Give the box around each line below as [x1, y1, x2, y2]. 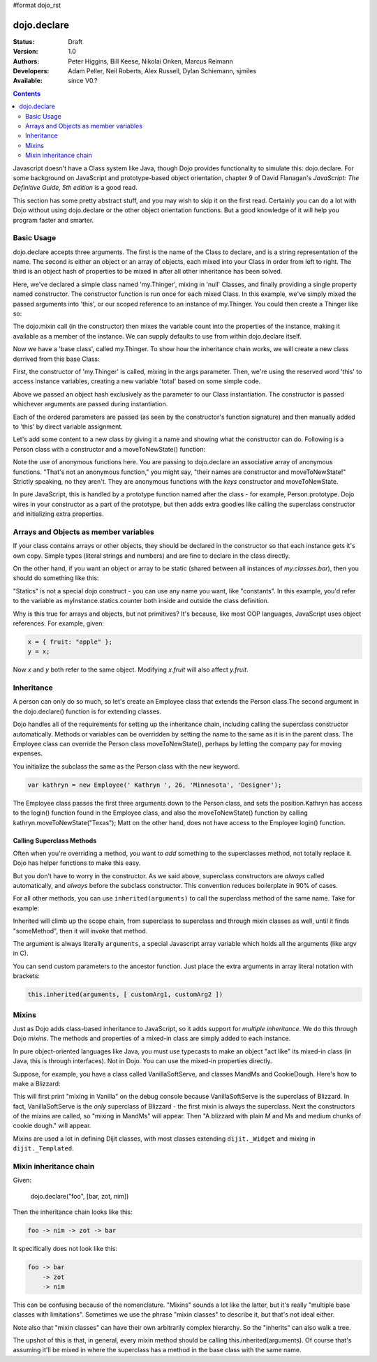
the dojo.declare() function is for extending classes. [13, 707, 162, 716]
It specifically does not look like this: [13, 1245, 118, 1253]
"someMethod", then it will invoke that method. [13, 926, 148, 935]
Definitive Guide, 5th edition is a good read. [13, 184, 138, 192]
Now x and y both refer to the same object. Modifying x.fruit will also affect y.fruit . [13, 665, 249, 674]
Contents [13, 89, 41, 98]
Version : [13, 47, 38, 56]
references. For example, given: [13, 619, 105, 628]
